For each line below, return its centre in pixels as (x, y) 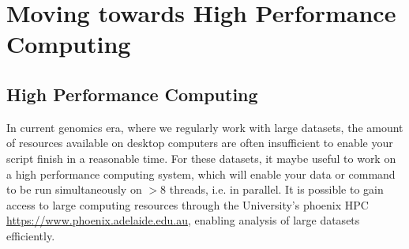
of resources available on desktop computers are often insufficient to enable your (200, 143)
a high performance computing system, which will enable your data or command (201, 174)
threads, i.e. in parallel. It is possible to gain (276, 189)
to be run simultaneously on (74, 189)
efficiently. (31, 235)
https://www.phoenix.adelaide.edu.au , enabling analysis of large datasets (183, 220)
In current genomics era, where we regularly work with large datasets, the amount (205, 127)
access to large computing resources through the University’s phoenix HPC (188, 204)
